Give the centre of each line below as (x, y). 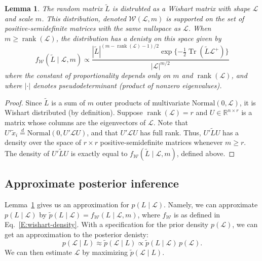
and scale (19, 18)
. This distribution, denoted (84, 18)
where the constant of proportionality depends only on (88, 75)
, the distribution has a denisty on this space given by (139, 38)
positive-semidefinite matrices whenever (161, 142)
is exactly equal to (99, 153)
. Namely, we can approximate (211, 204)
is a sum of (68, 102)
